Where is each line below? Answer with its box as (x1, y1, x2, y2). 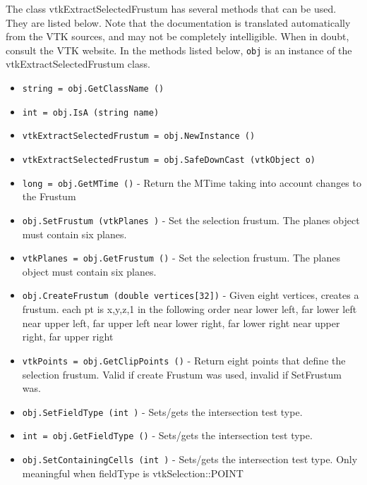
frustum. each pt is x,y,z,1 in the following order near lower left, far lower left (22, 302, 357, 317)
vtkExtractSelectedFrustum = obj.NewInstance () (22, 131, 255, 142)
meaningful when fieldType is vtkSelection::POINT (22, 465, 243, 480)
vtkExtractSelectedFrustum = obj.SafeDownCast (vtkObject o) (22, 155, 316, 165)
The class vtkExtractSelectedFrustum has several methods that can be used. (6, 1, 337, 16)
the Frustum (22, 189, 76, 204)
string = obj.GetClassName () (22, 84, 164, 94)
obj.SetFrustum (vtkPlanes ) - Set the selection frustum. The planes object (22, 212, 360, 227)
